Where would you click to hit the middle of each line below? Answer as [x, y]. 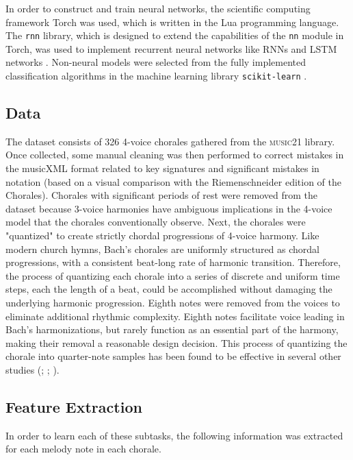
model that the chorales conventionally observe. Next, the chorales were [156, 222]
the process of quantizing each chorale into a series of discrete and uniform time [173, 275]
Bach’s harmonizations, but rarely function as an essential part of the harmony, [172, 329]
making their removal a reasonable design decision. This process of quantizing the [176, 342]
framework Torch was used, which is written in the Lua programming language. [172, 22]
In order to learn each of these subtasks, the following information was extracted [174, 435]
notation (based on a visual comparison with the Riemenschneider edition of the [173, 181]
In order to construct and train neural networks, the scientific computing [158, 8]
